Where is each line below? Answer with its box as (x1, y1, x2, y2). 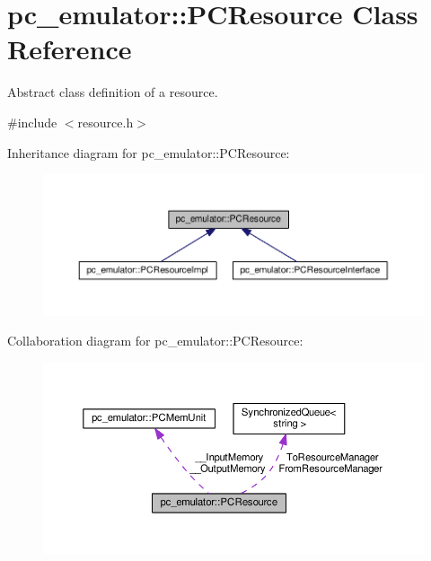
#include (7, 112, 57, 131)
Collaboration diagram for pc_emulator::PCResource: (7, 331, 303, 350)
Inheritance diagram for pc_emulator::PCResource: (7, 143, 290, 162)
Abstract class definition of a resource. (7, 83, 218, 101)
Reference (7, 31, 132, 67)
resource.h (77, 112, 134, 131)
